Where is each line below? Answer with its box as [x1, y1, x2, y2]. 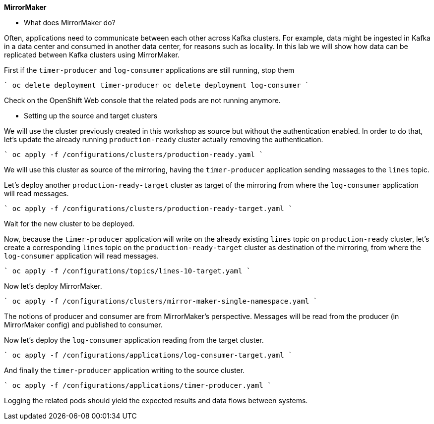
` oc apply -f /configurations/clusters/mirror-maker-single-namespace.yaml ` [4, 297, 318, 305]
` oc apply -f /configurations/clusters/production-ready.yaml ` [4, 151, 263, 159]
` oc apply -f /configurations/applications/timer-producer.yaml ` [4, 381, 272, 389]
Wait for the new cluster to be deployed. [4, 219, 135, 228]
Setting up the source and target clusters [24, 111, 158, 120]
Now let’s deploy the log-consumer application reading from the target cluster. [4, 336, 264, 344]
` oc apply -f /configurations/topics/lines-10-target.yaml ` [4, 267, 251, 275]
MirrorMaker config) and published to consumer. [4, 320, 163, 329]
